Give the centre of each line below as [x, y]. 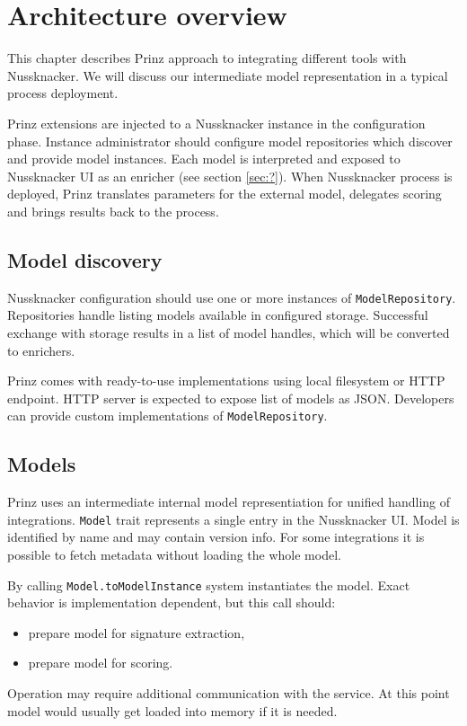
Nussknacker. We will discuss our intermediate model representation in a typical [228, 75]
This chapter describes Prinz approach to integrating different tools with [207, 58]
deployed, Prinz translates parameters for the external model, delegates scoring [225, 194]
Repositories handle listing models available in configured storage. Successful [218, 315]
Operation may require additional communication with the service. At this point [229, 693]
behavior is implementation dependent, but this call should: [172, 602]
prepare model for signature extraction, [137, 632]
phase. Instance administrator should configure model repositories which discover [230, 141]
